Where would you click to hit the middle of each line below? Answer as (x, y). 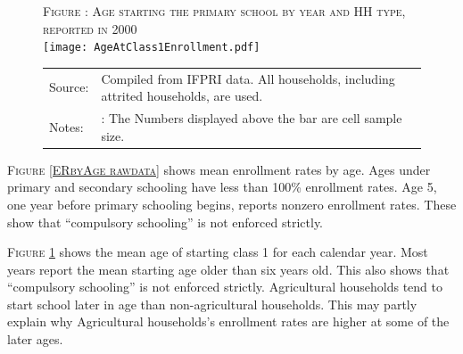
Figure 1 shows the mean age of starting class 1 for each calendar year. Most (218, 252)
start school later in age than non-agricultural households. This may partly (212, 304)
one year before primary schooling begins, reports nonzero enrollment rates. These (232, 204)
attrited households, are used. (182, 96)
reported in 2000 (90, 28)
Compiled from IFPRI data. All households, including (248, 78)
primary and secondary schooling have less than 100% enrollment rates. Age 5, (222, 187)
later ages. (35, 339)
